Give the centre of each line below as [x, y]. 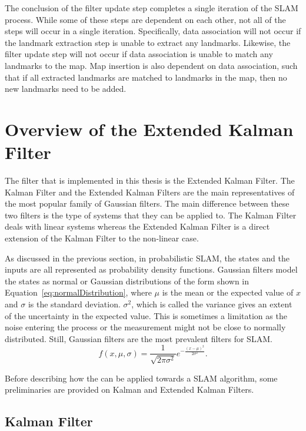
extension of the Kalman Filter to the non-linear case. [102, 238]
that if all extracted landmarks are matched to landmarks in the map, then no [146, 77]
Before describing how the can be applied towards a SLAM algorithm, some [141, 378]
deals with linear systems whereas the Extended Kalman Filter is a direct [137, 226]
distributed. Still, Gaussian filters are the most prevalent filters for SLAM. [139, 338]
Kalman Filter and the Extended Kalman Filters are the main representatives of [150, 192]
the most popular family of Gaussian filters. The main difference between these [147, 203]
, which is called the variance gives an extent [212, 304]
